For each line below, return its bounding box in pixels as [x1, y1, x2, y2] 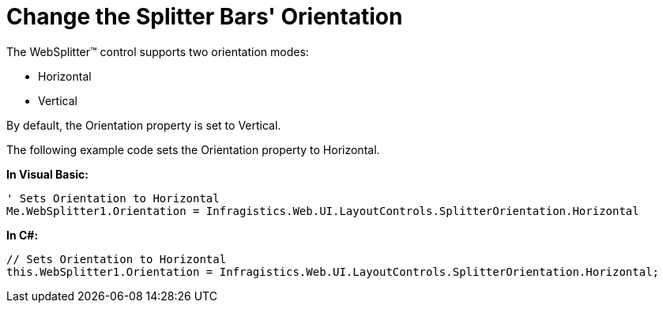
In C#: [6, 228, 39, 242]
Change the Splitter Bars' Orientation [6, 3, 403, 30]
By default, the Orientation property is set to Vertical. [6, 118, 281, 132]
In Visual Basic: [6, 167, 89, 181]
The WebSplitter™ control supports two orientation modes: [6, 44, 309, 58]
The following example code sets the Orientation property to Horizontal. [6, 142, 380, 156]
